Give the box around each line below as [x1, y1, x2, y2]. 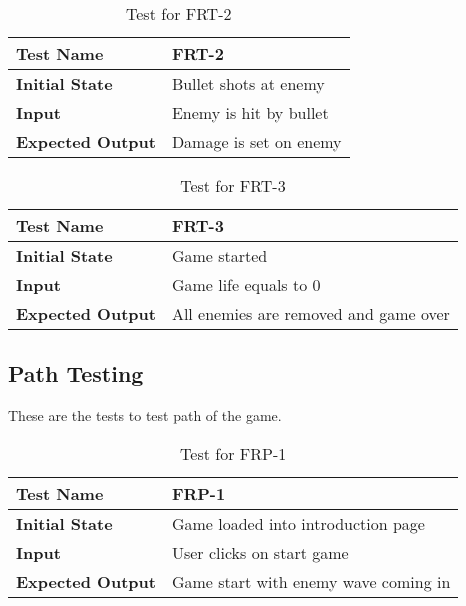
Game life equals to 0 [171, 273, 321, 296]
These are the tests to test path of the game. [8, 405, 282, 426]
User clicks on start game [171, 540, 349, 564]
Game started [171, 244, 268, 267]
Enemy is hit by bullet [171, 101, 329, 124]
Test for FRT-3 [180, 174, 286, 197]
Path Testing [8, 358, 144, 389]
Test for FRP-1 [180, 441, 287, 465]
